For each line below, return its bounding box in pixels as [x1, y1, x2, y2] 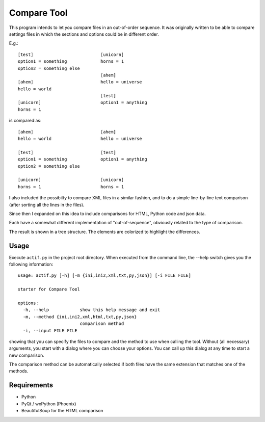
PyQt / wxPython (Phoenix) [21, 400, 76, 407]
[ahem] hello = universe [18, 79, 142, 85]
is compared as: [9, 118, 42, 124]
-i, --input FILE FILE [23, 328, 78, 333]
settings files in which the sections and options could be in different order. [9, 31, 159, 37]
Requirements [9, 381, 53, 390]
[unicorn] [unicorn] [18, 177, 124, 183]
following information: [9, 262, 53, 267]
